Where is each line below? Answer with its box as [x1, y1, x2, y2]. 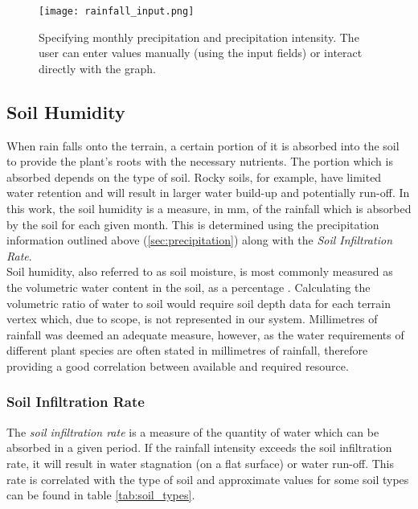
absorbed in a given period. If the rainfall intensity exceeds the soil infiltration [6, 439, 392, 456]
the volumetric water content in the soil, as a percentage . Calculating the [6, 278, 371, 295]
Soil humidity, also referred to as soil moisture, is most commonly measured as [6, 263, 393, 280]
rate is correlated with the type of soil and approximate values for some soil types [6, 470, 409, 487]
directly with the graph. [39, 60, 156, 76]
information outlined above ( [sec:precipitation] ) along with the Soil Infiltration [6, 232, 392, 248]
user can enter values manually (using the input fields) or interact [39, 44, 363, 61]
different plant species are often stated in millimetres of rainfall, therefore [6, 342, 368, 359]
